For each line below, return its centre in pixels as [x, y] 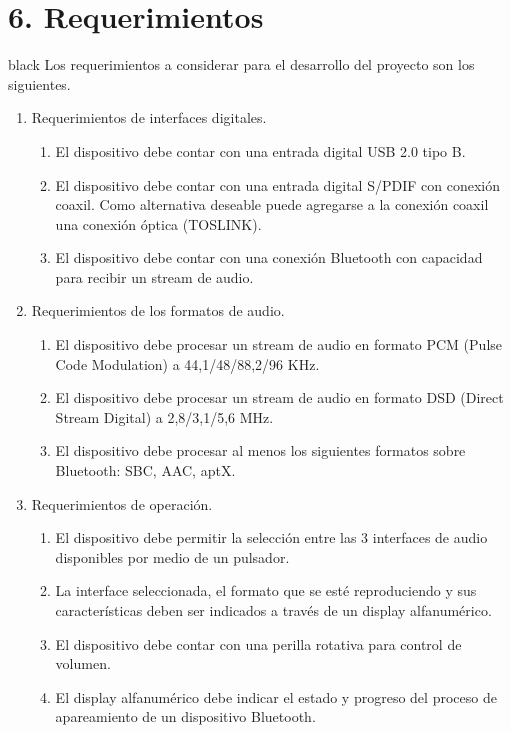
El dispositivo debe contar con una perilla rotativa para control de [258, 643]
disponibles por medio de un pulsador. [172, 556]
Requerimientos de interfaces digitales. [149, 117]
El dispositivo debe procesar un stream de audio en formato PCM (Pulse [279, 344]
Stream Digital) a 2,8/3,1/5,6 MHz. [164, 416]
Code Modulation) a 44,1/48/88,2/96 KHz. [187, 363]
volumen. [83, 663]
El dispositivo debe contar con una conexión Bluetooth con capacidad [269, 257]
